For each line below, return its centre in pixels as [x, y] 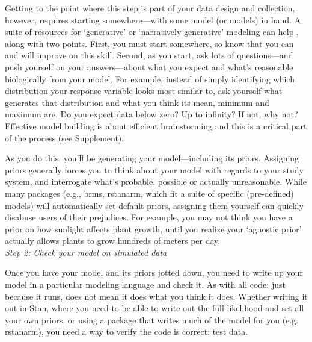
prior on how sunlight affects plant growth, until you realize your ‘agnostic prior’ [153, 229]
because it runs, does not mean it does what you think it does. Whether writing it [156, 296]
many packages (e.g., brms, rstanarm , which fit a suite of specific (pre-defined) [149, 193]
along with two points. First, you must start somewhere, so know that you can [149, 43]
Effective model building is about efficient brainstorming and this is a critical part [156, 126]
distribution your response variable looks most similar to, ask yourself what [144, 91]
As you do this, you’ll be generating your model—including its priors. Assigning [152, 158]
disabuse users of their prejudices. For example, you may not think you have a [149, 217]
